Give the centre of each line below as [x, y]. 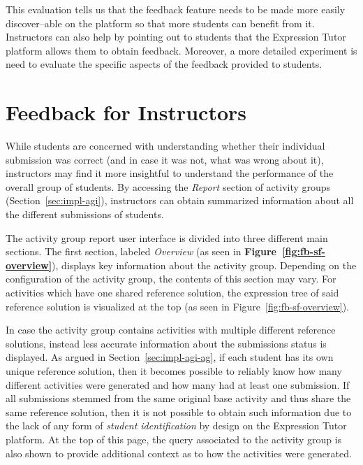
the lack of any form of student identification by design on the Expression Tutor [176, 425]
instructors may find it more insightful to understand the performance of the [170, 173]
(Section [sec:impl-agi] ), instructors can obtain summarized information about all [180, 200]
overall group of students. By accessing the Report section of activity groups [168, 186]
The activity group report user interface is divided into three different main [167, 237]
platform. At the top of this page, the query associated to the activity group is [174, 439]
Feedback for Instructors [126, 112]
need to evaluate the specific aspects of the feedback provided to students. [164, 64]
